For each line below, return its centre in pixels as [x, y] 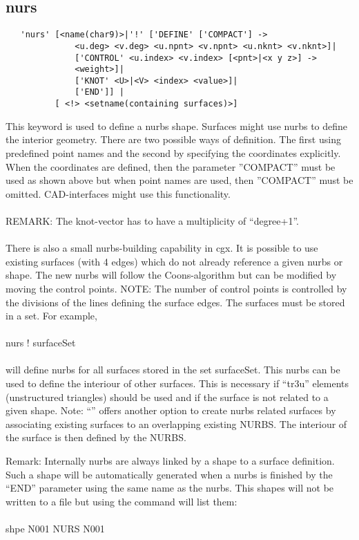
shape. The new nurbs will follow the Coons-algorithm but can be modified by [171, 275]
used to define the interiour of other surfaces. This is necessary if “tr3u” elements [177, 383]
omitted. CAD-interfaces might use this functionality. [118, 193]
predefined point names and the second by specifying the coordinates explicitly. [173, 152]
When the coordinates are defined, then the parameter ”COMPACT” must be [171, 166]
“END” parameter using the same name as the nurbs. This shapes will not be [170, 488]
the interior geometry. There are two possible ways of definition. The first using [173, 139]
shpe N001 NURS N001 [55, 529]
